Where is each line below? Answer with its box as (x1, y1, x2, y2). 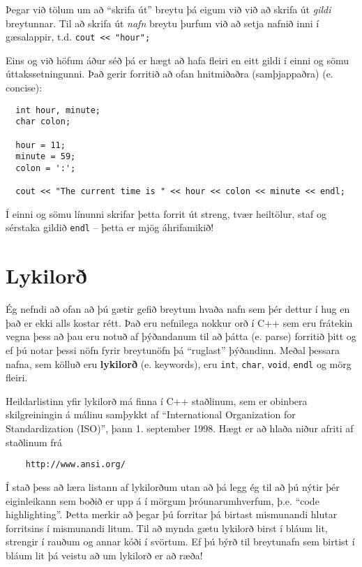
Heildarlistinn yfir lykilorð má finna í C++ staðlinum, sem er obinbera (6, 393, 308, 408)
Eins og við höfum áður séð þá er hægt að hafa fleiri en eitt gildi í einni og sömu (6, 52, 349, 67)
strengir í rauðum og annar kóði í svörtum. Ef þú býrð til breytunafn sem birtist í (6, 534, 355, 549)
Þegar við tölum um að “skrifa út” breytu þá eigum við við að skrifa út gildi (6, 2, 331, 16)
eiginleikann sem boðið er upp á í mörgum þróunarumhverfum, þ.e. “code (6, 493, 319, 508)
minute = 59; (15, 152, 76, 162)
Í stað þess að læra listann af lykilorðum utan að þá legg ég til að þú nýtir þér (6, 479, 340, 494)
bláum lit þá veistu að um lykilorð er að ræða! (6, 547, 203, 562)
